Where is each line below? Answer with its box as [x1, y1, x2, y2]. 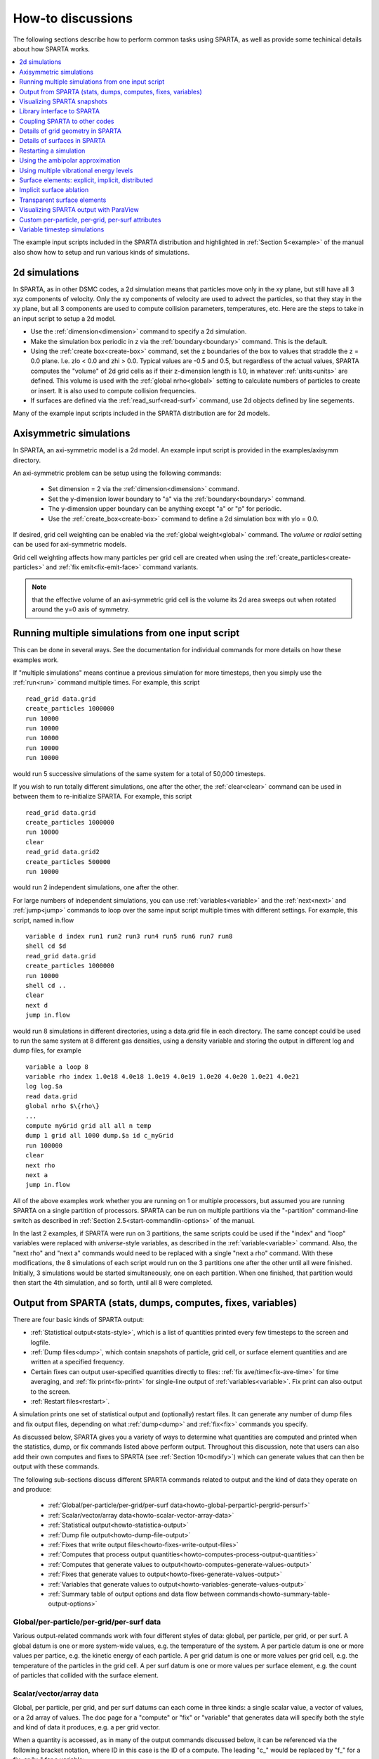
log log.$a [25, 1082, 63, 1091]
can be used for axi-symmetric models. [13, 540, 127, 549]
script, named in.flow [13, 915, 74, 925]
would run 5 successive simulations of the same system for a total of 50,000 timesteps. [13, 769, 266, 777]
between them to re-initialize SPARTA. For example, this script [13, 792, 192, 801]
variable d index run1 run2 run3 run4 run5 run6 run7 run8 [25, 932, 233, 940]
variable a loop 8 [25, 1062, 89, 1071]
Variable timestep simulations [19, 225, 105, 234]
